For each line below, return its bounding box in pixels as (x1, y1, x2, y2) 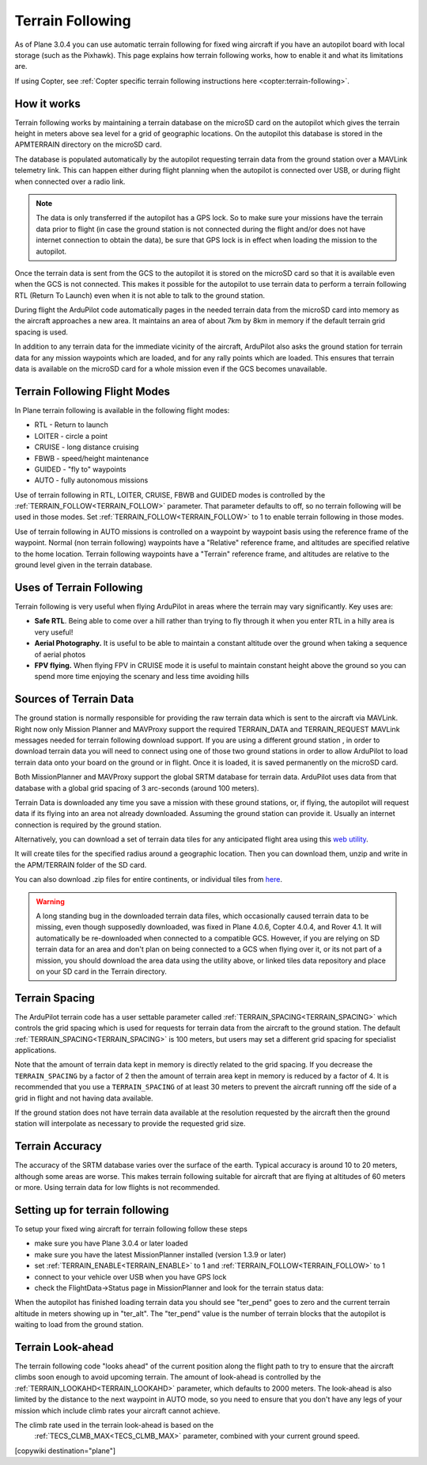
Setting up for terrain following (14, 1203, 169, 1216)
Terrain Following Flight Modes (14, 384, 170, 398)
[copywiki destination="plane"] (14, 1446, 116, 1455)
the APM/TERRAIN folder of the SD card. (14, 860, 147, 869)
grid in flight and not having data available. (14, 1093, 153, 1103)
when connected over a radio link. (14, 177, 126, 186)
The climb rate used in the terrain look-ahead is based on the (14, 1421, 213, 1429)
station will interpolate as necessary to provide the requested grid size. (14, 1119, 246, 1128)
